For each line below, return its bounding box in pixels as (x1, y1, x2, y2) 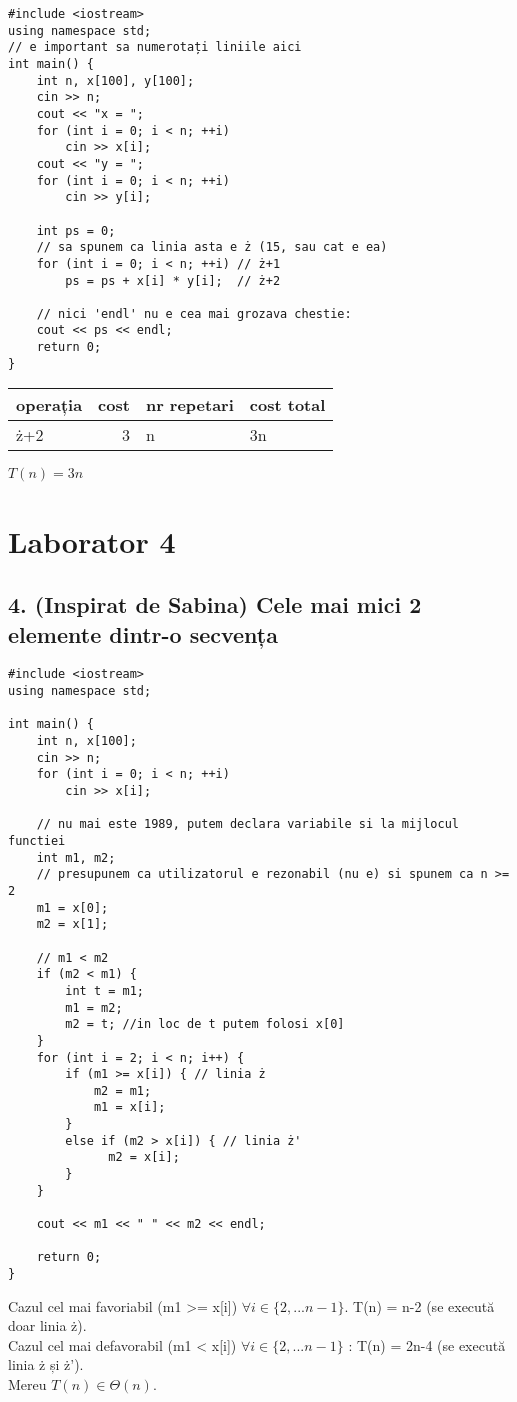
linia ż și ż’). (8, 1354, 84, 1375)
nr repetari (145, 393, 234, 417)
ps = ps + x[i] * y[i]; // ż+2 (65, 273, 281, 288)
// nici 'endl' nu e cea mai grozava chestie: (36, 306, 352, 321)
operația (16, 393, 83, 417)
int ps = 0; (36, 223, 116, 238)
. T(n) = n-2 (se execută (344, 1295, 495, 1316)
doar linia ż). (8, 1315, 87, 1336)
